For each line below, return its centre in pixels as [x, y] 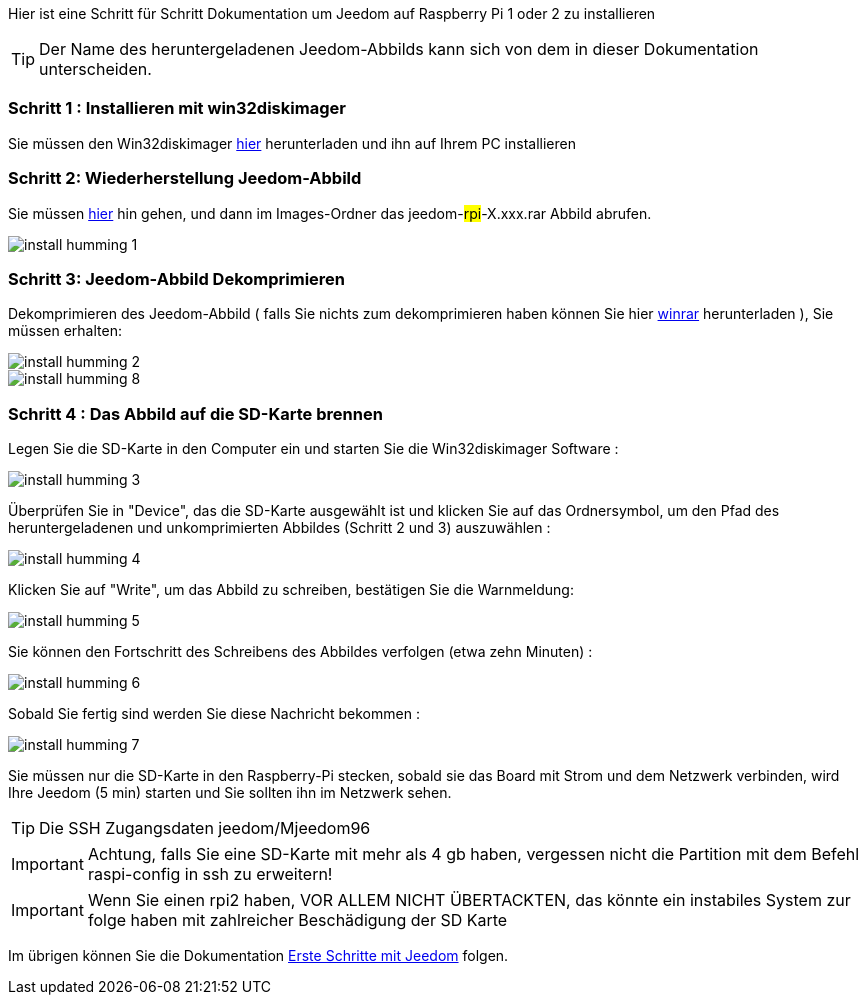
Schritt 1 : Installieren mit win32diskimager [177, 108]
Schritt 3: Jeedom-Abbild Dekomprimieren [177, 278]
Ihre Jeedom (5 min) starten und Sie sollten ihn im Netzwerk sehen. [230, 792]
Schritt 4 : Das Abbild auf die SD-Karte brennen [195, 413]
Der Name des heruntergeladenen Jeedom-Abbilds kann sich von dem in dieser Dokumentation [399, 49]
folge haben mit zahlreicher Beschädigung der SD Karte [297, 920]
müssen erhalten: [65, 331]
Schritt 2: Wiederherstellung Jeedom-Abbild [185, 178]
